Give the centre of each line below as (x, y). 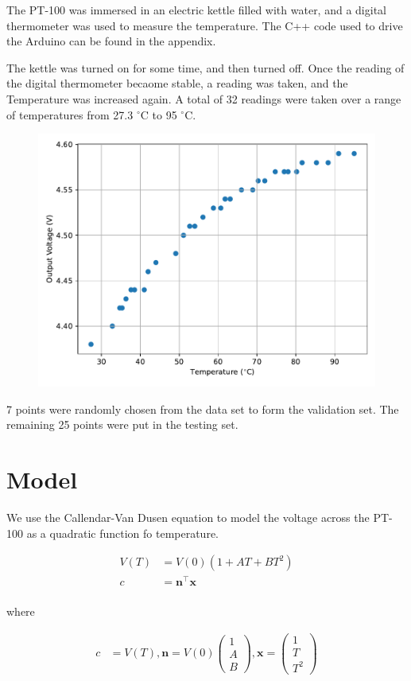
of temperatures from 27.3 (70, 114)
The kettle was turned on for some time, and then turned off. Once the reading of (205, 67)
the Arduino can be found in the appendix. (111, 41)
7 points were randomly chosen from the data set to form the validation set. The (203, 409)
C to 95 (159, 114)
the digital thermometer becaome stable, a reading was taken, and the (177, 83)
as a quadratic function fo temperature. (122, 533)
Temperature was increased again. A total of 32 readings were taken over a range (204, 98)
